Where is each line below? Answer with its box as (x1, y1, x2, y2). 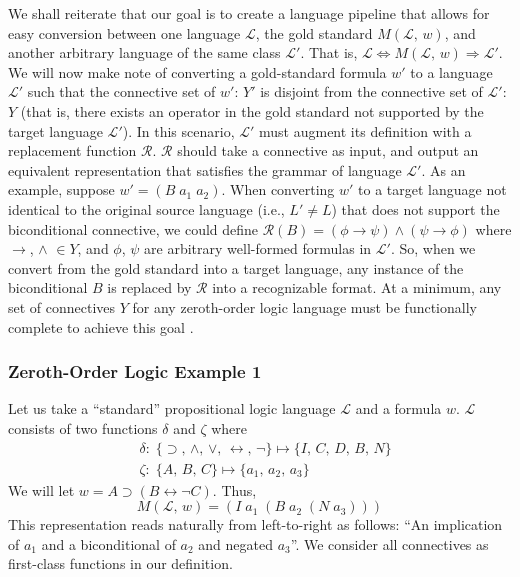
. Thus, (212, 479, 257, 500)
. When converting (221, 179, 335, 200)
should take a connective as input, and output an (177, 140, 479, 161)
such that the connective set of (27, 81, 216, 102)
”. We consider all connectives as (290, 533, 489, 554)
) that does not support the (331, 198, 500, 219)
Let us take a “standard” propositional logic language (8, 398, 336, 419)
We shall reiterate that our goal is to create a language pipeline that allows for (8, 3, 490, 23)
